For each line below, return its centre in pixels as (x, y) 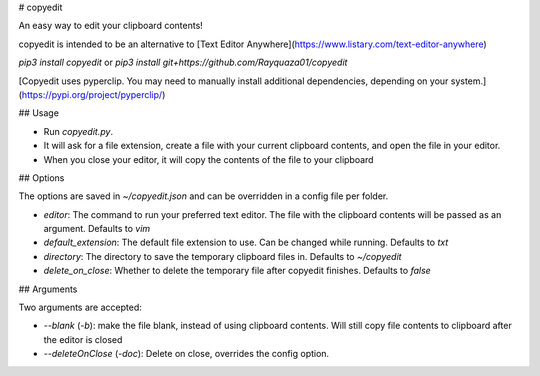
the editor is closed (83, 339)
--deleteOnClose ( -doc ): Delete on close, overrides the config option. (186, 354)
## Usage (39, 113)
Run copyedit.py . (78, 131)
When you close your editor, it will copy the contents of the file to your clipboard (208, 159)
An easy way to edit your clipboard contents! (111, 26)
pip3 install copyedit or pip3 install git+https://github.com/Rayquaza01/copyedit (183, 62)
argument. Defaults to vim (97, 229)
